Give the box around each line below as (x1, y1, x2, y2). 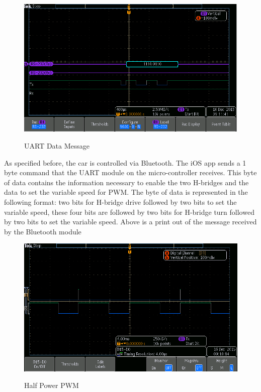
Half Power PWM (24, 380, 79, 390)
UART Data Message (24, 140, 90, 151)
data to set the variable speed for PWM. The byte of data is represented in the (4, 187, 248, 197)
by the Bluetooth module (4, 226, 81, 236)
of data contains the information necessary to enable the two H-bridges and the (4, 177, 249, 187)
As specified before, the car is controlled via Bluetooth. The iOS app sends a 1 (4, 157, 246, 168)
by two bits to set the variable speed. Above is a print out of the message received (4, 216, 257, 227)
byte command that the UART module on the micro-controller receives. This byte (4, 167, 257, 178)
